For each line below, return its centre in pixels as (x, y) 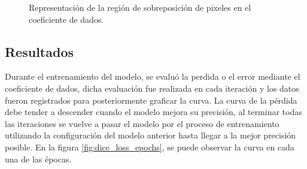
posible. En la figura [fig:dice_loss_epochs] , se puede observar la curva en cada (150, 147)
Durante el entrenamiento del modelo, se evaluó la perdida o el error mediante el (153, 76)
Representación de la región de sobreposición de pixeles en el (140, 7)
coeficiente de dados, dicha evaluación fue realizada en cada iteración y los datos (152, 88)
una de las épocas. (38, 159)
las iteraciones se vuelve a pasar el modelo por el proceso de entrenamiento (142, 123)
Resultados (39, 51)
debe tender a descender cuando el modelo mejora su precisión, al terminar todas (153, 112)
